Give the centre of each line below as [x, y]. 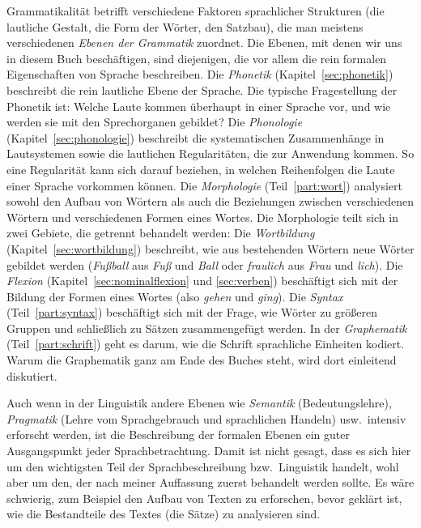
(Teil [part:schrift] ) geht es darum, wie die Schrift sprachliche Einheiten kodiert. [206, 344]
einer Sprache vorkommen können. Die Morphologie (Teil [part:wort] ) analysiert [205, 185]
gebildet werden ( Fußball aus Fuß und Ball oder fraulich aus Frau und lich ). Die [205, 264]
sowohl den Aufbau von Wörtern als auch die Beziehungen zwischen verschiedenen [210, 201]
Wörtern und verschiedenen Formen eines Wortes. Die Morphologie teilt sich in [202, 217]
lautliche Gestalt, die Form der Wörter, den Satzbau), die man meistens [185, 26]
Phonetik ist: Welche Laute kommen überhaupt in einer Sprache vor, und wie [199, 106]
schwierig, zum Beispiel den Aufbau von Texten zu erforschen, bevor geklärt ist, [204, 498]
